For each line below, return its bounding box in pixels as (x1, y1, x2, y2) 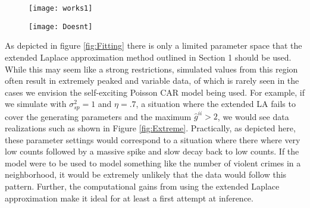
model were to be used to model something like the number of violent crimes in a (5, 156, 301, 169)
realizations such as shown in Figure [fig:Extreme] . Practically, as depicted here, (5, 122, 296, 134)
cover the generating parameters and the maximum (5, 110, 192, 122)
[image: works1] (29, 4, 93, 12)
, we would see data (217, 110, 289, 122)
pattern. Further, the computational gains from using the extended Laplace (5, 180, 280, 193)
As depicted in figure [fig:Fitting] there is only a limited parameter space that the (5, 39, 302, 52)
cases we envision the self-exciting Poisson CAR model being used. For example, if (5, 86, 305, 98)
